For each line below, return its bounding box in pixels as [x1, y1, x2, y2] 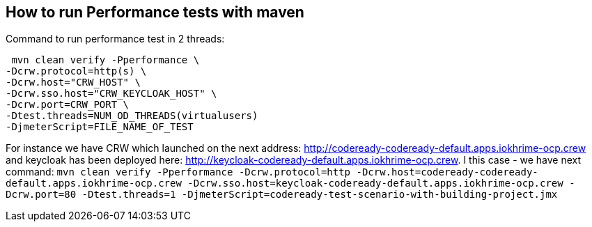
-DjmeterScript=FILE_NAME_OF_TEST [6, 121, 194, 133]
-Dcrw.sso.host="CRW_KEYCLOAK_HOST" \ [6, 88, 217, 100]
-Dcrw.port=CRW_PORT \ [6, 99, 130, 111]
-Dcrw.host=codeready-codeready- [356, 166, 538, 178]
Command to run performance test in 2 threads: [6, 33, 225, 45]
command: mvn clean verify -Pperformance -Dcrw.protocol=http [6, 166, 351, 178]
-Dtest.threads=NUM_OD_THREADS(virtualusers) [6, 110, 258, 122]
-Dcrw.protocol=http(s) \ [6, 65, 147, 77]
